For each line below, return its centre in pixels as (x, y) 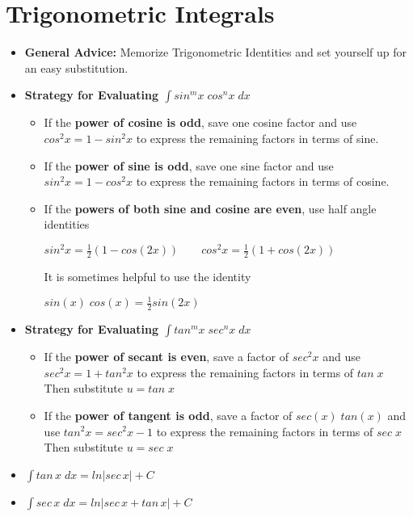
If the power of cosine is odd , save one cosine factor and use (200, 122)
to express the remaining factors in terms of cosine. (263, 181)
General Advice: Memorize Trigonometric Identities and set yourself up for (216, 52)
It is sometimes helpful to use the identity (147, 277)
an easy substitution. (76, 67)
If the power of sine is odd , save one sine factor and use (189, 165)
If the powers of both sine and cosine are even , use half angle (210, 208)
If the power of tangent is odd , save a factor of (168, 415)
